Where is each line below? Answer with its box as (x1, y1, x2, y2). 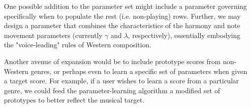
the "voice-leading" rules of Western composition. (4, 39, 152, 50)
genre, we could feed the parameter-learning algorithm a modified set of (4, 85, 220, 95)
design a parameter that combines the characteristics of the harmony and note (4, 20, 240, 31)
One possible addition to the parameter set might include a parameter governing (4, 1, 247, 11)
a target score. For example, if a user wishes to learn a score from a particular (4, 75, 239, 86)
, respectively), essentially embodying (128, 30, 241, 40)
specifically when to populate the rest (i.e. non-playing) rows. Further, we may (4, 10, 241, 21)
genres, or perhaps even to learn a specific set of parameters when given (31, 66, 248, 76)
